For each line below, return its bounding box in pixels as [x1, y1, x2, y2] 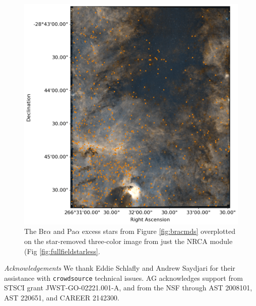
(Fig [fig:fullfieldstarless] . [24, 246, 100, 256]
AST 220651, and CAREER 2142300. [4, 292, 119, 302]
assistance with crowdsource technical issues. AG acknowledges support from [4, 272, 243, 283]
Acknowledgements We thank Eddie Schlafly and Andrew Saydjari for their [4, 263, 235, 273]
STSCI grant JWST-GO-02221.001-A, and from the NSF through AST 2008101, [4, 282, 252, 293]
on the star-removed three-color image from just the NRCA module [24, 235, 233, 246]
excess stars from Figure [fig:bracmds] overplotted [82, 226, 235, 236]
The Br [24, 226, 47, 236]
